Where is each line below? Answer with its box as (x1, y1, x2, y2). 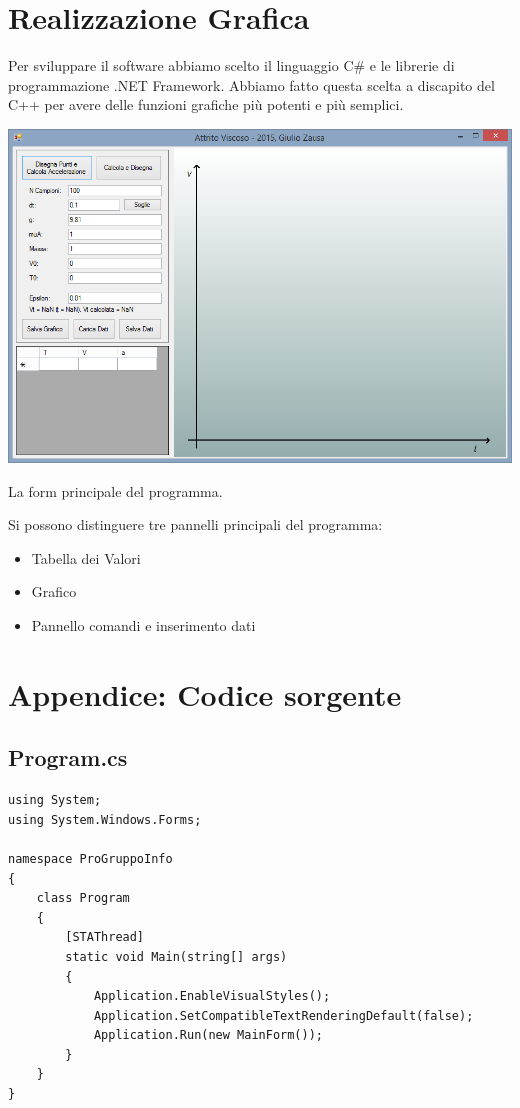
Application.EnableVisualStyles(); (93, 989, 331, 1004)
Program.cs (8, 742, 128, 773)
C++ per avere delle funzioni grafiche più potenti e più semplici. (8, 94, 404, 115)
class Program (36, 891, 130, 906)
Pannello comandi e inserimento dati (31, 615, 256, 635)
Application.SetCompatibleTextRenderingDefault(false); (93, 1008, 474, 1023)
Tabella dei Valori (31, 547, 141, 568)
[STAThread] (65, 930, 145, 945)
